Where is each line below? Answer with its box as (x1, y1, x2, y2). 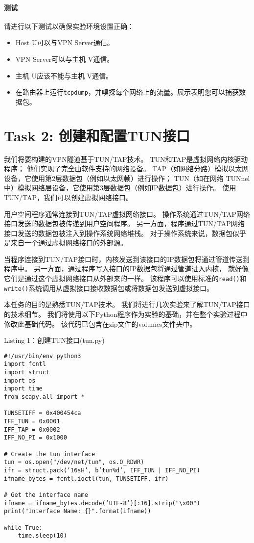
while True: (4, 524, 43, 531)
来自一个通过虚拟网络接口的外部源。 (10, 237, 127, 248)
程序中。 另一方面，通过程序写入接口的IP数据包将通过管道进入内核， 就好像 (4, 263, 249, 274)
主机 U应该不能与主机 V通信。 (15, 70, 113, 80)
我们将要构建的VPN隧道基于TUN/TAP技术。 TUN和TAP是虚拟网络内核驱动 (4, 154, 248, 164)
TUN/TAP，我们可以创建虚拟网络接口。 (4, 192, 133, 202)
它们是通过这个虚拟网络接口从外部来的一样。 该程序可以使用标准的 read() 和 (4, 273, 247, 284)
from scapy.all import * (4, 393, 85, 401)
